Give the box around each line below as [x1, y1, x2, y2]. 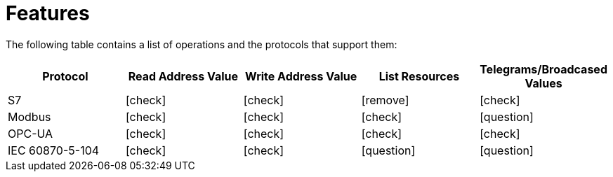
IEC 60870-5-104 [8, 143, 100, 157]
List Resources [378, 69, 460, 83]
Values [525, 76, 562, 90]
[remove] [361, 92, 409, 107]
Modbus [8, 109, 51, 124]
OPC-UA [8, 126, 53, 141]
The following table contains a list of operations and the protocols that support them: [6, 38, 397, 50]
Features [6, 1, 90, 25]
